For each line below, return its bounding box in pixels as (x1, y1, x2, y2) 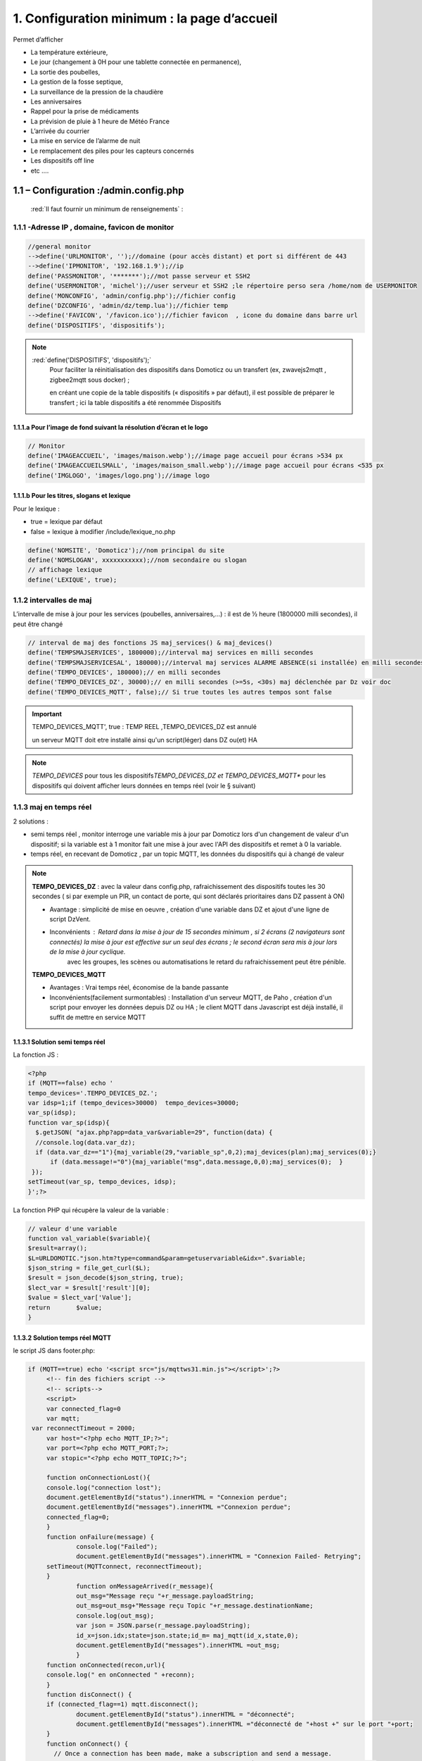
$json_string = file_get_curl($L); (27, 1264, 151, 1272)
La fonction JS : (13, 1050, 59, 1059)
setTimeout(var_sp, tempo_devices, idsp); (27, 1178, 177, 1186)
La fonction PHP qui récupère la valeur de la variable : (13, 1205, 169, 1214)
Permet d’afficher (13, 35, 63, 44)
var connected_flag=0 (46, 1405, 121, 1412)
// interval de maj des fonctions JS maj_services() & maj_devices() (27, 638, 273, 647)
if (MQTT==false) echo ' (27, 1079, 114, 1088)
